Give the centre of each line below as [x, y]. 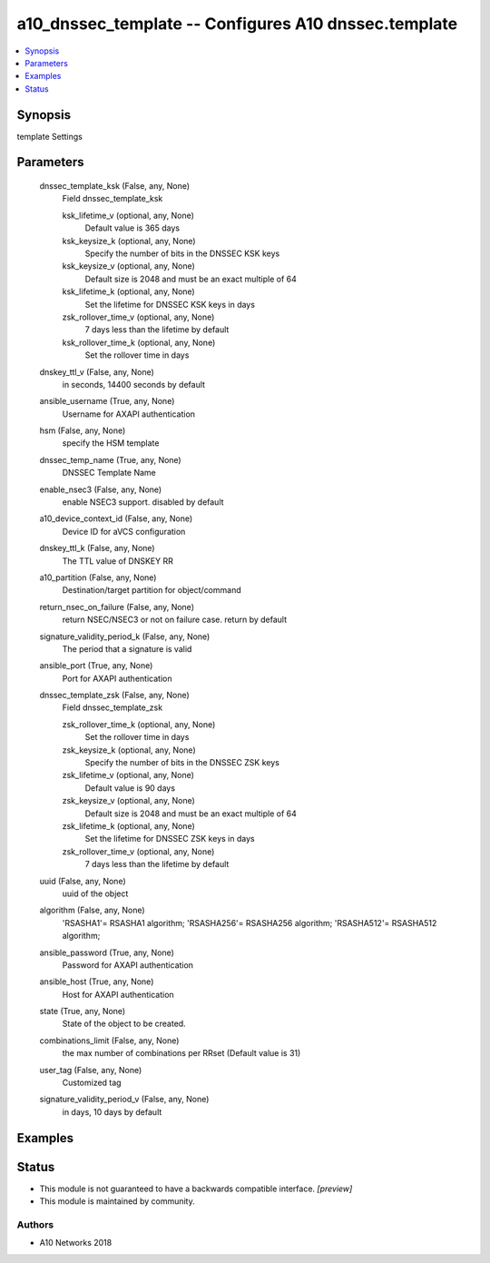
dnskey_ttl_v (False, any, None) [97, 371]
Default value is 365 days [132, 228]
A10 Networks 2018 [76, 1243]
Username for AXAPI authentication [128, 414]
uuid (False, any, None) [83, 881]
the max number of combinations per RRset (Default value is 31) [181, 1053]
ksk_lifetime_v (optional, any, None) [128, 215]
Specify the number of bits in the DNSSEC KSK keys [182, 253]
